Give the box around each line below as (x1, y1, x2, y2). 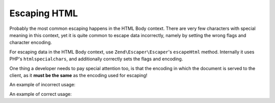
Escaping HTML (9, 8, 78, 19)
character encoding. (9, 40, 52, 46)
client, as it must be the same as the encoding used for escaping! (9, 72, 148, 78)
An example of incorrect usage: (9, 82, 76, 88)
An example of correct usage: (9, 91, 72, 97)
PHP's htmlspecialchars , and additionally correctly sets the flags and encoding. (9, 56, 183, 62)
